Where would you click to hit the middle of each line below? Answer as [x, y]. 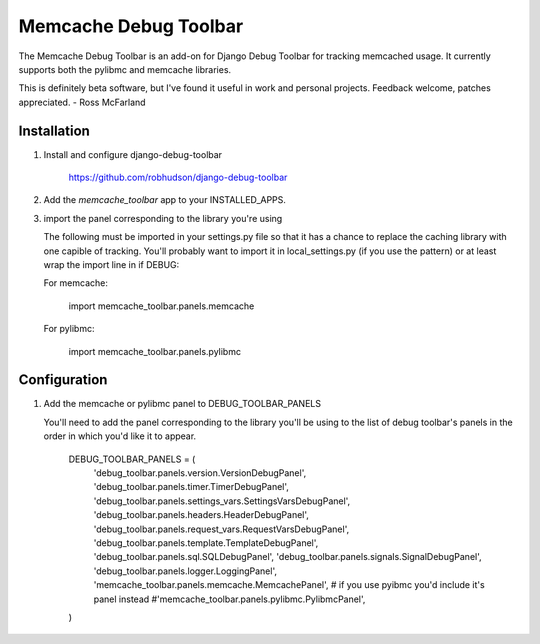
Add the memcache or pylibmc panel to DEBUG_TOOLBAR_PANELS [182, 404]
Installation [54, 130]
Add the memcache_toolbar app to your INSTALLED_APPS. [165, 200]
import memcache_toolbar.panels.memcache [161, 306]
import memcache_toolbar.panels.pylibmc [155, 351]
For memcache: [76, 283]
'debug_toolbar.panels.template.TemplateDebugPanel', [206, 542]
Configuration [63, 380]
